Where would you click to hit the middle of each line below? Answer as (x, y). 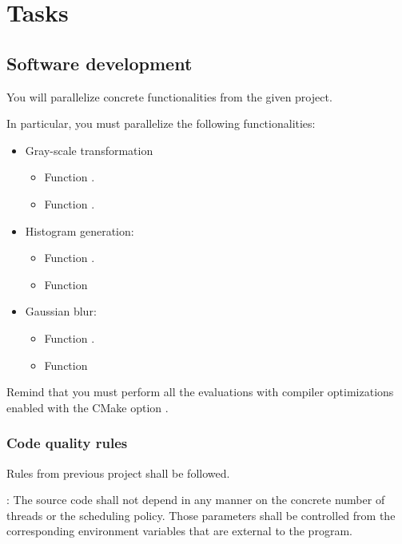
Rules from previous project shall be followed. (118, 473)
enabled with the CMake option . (88, 407)
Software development (100, 63)
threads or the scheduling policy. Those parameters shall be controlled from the (201, 515)
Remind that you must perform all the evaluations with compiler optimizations (200, 392)
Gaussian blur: (61, 311)
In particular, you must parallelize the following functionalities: (161, 123)
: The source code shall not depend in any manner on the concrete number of (196, 500)
